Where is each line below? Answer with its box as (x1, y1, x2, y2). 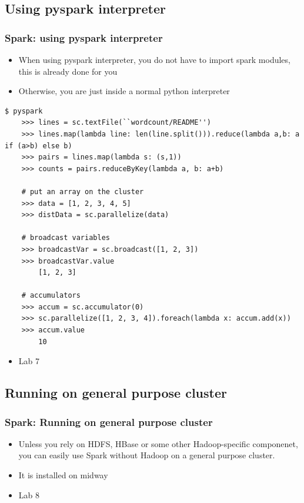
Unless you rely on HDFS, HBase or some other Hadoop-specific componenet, (18, 437, 298, 449)
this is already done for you (18, 65, 118, 77)
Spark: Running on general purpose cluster (5, 414, 213, 429)
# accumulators (21, 291, 81, 300)
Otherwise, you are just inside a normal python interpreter (18, 85, 230, 97)
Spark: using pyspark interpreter (5, 30, 163, 45)
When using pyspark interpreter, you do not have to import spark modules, (18, 54, 290, 65)
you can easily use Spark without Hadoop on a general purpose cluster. (18, 449, 275, 461)
